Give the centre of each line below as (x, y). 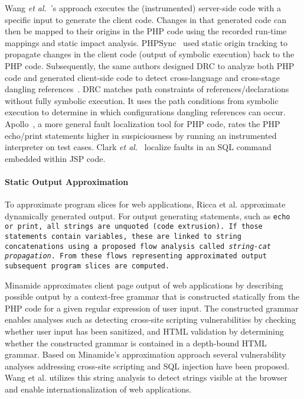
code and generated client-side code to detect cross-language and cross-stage (143, 77)
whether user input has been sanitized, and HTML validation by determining (144, 331)
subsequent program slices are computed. (87, 266)
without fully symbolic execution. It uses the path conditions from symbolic (142, 100)
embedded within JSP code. (55, 158)
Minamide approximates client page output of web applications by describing (144, 285)
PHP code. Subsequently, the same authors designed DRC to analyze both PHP (150, 65)
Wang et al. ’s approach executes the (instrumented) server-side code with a (143, 8)
